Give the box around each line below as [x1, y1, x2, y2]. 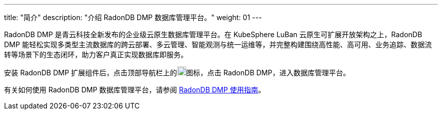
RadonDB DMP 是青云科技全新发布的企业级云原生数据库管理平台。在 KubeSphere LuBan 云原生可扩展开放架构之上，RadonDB [4, 30, 422, 39]
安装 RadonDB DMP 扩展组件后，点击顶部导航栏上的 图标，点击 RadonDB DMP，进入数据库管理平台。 [4, 68, 350, 77]
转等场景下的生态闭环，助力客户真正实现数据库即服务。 [4, 50, 188, 59]
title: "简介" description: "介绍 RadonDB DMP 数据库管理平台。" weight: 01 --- [4, 13, 262, 22]
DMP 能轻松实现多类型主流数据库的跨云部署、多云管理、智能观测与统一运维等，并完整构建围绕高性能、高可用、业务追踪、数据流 [4, 40, 432, 49]
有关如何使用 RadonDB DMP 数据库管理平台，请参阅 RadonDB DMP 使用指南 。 [4, 85, 265, 94]
